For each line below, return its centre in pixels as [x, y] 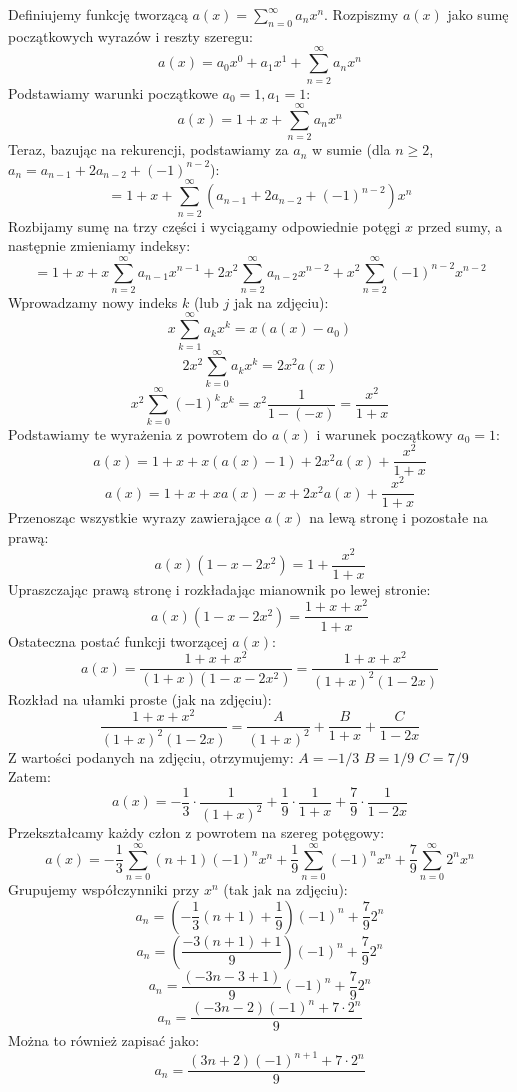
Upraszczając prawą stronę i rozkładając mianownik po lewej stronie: [219, 588]
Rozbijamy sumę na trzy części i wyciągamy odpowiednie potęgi [204, 225]
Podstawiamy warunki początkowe [113, 92]
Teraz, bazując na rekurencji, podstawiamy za [148, 149]
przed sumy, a [460, 225]
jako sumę [478, 14]
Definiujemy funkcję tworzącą [98, 14]
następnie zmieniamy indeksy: [99, 245]
